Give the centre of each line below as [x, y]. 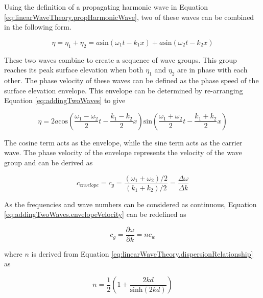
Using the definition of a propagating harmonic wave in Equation [106, 7]
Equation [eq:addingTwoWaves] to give [65, 100]
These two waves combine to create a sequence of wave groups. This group [121, 59]
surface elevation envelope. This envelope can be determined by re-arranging [124, 90]
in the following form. [38, 27]
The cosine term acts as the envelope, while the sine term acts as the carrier [123, 142]
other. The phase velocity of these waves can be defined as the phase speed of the [131, 80]
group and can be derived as [49, 162]
